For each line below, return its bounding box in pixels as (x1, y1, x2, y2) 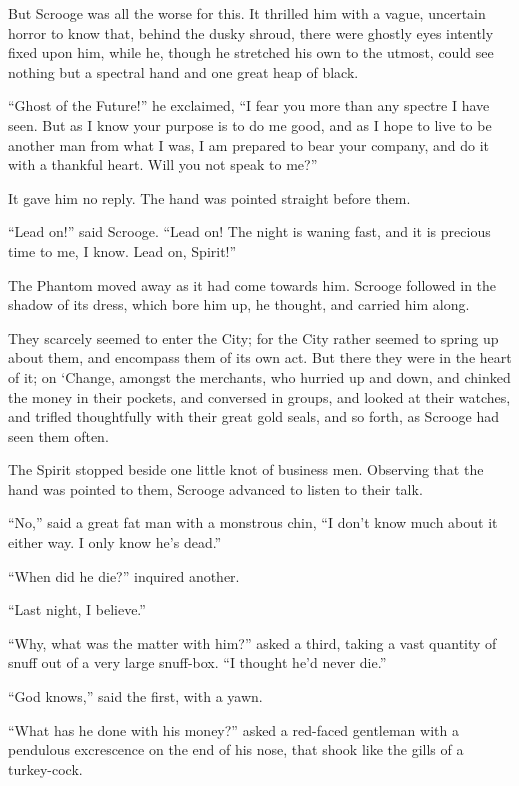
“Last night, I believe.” (8, 599, 146, 620)
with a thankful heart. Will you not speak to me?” (8, 154, 318, 175)
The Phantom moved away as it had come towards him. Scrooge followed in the (8, 274, 497, 295)
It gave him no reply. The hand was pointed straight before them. (8, 187, 411, 208)
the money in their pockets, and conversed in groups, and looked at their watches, (8, 386, 511, 407)
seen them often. (8, 425, 109, 446)
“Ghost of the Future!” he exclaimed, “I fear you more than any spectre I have (8, 95, 490, 116)
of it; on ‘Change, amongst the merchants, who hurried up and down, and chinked (8, 366, 511, 387)
